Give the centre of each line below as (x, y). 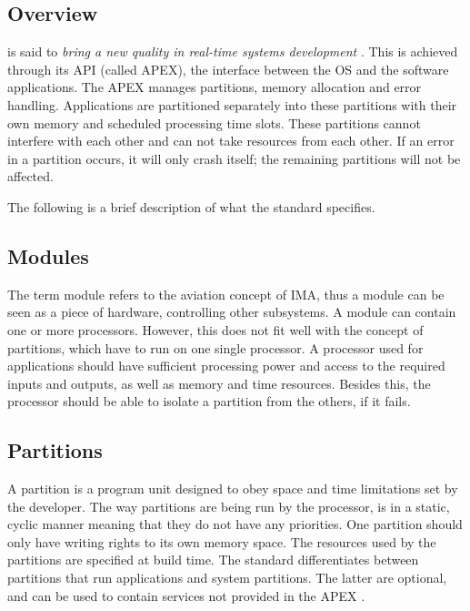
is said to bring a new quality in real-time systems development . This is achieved (233, 51)
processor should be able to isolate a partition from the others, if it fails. (209, 401)
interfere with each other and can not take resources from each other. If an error (231, 141)
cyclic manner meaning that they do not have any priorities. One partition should (235, 524)
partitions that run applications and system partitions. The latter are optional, (227, 578)
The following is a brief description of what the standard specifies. (191, 206)
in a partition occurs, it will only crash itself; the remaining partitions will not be (234, 158)
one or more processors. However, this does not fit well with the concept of (215, 329)
